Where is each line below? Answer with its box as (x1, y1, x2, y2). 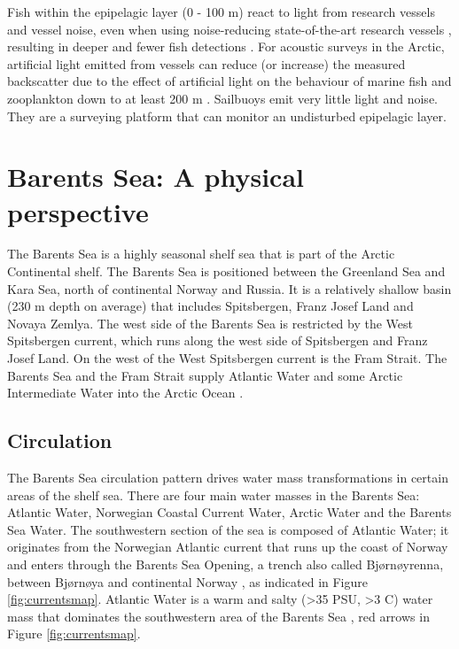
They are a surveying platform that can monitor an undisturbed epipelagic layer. (7, 106, 447, 125)
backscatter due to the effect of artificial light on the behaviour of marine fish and (7, 72, 452, 90)
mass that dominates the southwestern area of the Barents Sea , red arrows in (7, 607, 430, 625)
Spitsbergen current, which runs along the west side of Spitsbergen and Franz (7, 331, 428, 350)
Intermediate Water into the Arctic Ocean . (7, 383, 244, 402)
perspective (7, 193, 149, 229)
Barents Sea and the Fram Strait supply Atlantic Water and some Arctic (7, 366, 403, 384)
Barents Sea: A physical (7, 158, 304, 195)
